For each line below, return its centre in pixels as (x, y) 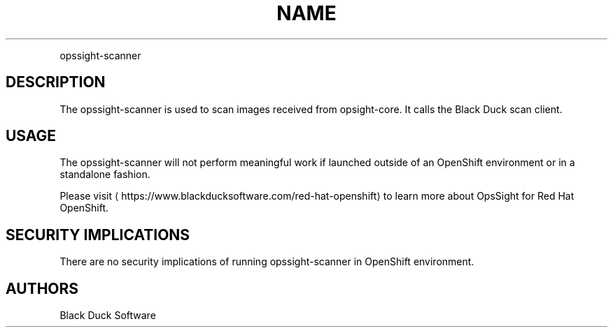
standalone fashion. (105, 175)
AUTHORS (42, 288)
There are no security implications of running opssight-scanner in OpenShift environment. (267, 262)
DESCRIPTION (56, 82)
